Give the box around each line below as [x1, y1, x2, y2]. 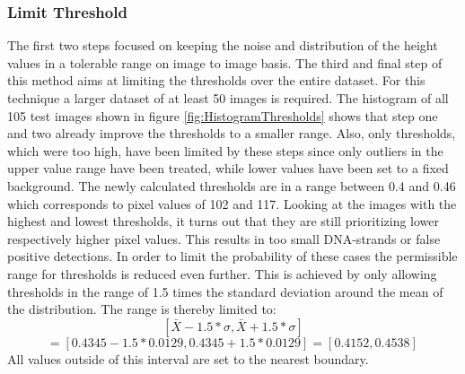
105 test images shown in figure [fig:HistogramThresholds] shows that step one [7, 106, 438, 125]
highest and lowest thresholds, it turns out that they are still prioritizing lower [7, 212, 439, 230]
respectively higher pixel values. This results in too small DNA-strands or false [7, 229, 441, 248]
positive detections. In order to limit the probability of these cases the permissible [7, 247, 458, 265]
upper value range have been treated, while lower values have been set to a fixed [7, 159, 449, 178]
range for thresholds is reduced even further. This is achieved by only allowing [7, 264, 437, 283]
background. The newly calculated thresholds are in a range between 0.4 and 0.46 [7, 176, 456, 195]
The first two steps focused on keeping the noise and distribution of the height [7, 36, 438, 55]
